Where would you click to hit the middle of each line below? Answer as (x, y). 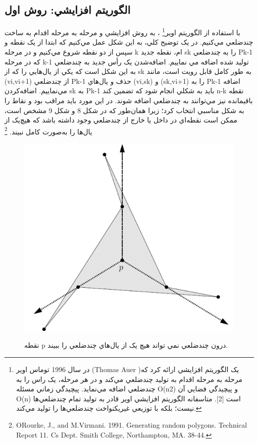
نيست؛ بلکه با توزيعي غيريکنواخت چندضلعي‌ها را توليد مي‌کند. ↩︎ (109, 408)
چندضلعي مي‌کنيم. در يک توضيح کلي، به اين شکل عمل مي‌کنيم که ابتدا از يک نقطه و (129, 42)
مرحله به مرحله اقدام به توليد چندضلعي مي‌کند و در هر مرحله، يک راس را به (129, 379)
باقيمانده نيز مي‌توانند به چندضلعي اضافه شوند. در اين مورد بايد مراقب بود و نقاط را (129, 100)
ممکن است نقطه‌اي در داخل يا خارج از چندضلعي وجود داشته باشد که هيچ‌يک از (121, 120)
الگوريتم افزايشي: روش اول (68, 10)
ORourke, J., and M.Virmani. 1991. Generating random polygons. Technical (131, 425)
